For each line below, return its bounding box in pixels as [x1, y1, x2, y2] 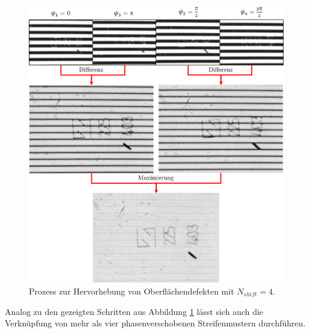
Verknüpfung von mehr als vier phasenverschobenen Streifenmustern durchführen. [5, 317, 306, 329]
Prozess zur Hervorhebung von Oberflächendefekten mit [29, 284, 234, 297]
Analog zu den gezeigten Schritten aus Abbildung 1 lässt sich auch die [5, 305, 264, 317]
